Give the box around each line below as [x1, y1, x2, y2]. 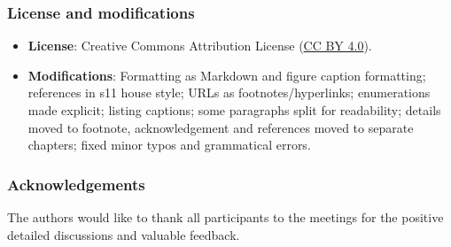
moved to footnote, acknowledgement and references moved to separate [27, 118, 414, 136]
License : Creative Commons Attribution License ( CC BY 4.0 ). [27, 36, 372, 55]
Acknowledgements [7, 173, 145, 195]
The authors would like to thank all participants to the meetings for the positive [7, 208, 444, 226]
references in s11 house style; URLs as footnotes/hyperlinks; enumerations [27, 83, 431, 102]
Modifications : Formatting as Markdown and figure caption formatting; [27, 66, 426, 84]
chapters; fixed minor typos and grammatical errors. [27, 135, 311, 154]
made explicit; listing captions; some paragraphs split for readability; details [27, 101, 441, 119]
